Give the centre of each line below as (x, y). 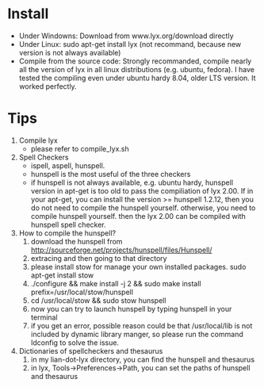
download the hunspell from (77, 241)
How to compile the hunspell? (67, 233)
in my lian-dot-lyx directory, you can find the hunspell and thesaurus (143, 359)
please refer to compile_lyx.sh (80, 148)
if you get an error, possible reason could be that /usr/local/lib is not (142, 325)
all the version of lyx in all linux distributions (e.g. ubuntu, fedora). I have (137, 69)
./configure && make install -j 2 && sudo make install (116, 283)
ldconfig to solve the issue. (75, 343)
